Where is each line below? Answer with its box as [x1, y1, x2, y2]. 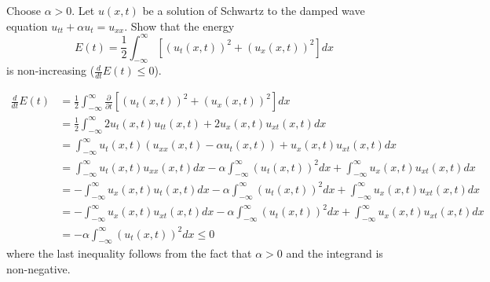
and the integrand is [286, 245, 383, 262]
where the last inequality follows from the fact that [6, 245, 252, 262]
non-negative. [6, 260, 71, 277]
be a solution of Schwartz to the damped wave [142, 2, 365, 18]
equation [6, 17, 48, 34]
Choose [6, 2, 42, 18]
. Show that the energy [124, 17, 235, 34]
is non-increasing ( [6, 62, 95, 79]
